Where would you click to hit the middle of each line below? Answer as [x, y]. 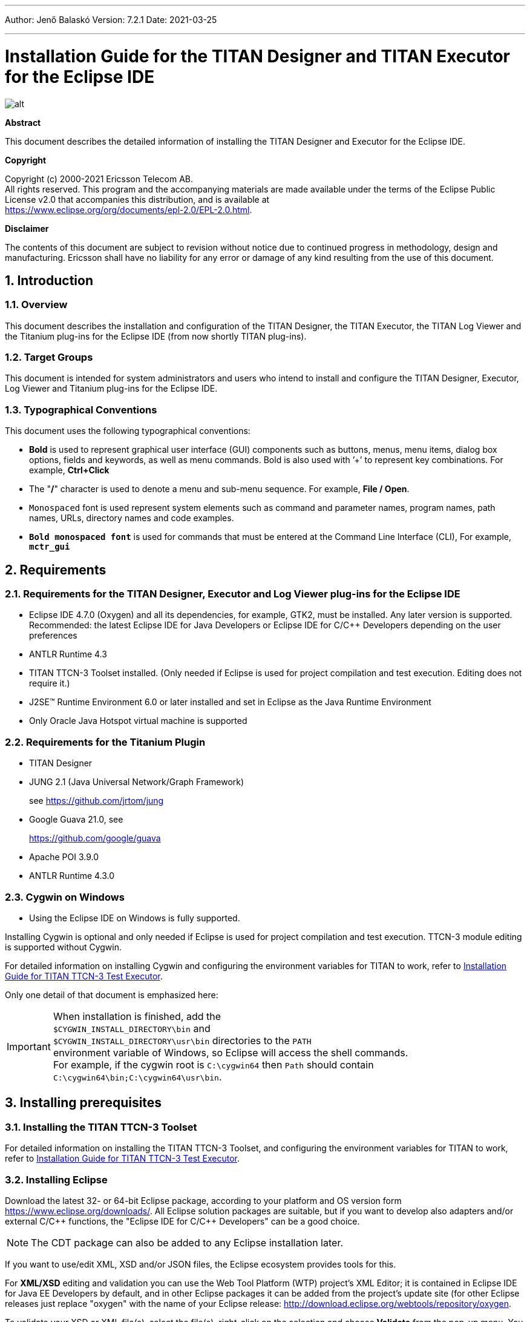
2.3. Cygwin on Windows [65, 897]
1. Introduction [49, 280]
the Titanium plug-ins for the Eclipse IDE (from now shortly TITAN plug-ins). [156, 336]
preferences [53, 636]
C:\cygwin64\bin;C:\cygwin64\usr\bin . [137, 1077]
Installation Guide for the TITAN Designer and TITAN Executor [257, 56]
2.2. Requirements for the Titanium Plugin [105, 742]
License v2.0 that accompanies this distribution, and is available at [137, 199]
